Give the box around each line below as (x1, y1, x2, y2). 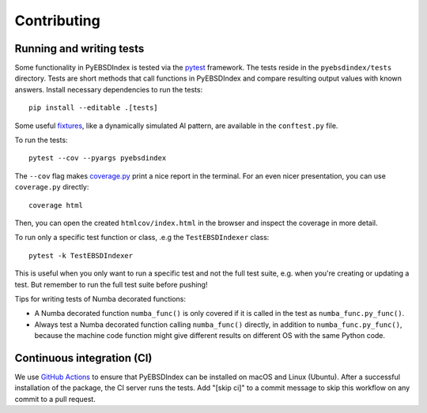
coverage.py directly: (14, 182, 89, 192)
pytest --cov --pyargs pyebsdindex (28, 154, 167, 163)
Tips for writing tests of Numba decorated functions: (14, 294, 186, 303)
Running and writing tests (14, 42, 145, 55)
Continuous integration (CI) (14, 351, 153, 365)
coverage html (28, 201, 83, 209)
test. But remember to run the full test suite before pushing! (14, 280, 208, 289)
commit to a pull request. (14, 394, 96, 404)
